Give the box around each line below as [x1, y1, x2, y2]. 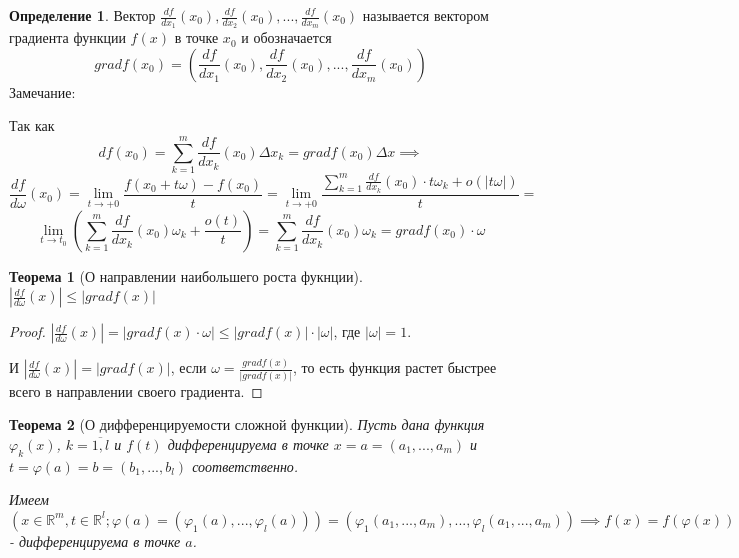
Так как [9, 115, 55, 136]
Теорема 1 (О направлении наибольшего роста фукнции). [9, 265, 363, 286]
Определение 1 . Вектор [9, 5, 156, 25]
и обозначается [241, 27, 332, 48]
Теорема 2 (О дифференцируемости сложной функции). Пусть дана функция [9, 414, 485, 435]
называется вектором [362, 5, 489, 25]
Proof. [9, 321, 46, 342]
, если [170, 357, 207, 378]
